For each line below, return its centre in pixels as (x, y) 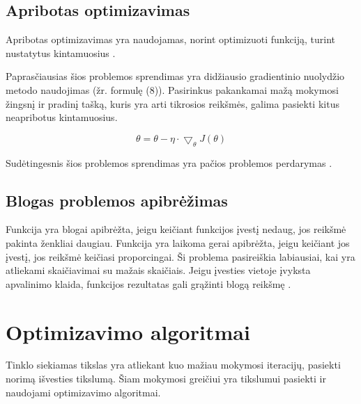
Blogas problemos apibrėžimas (117, 200)
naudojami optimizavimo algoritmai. (83, 392)
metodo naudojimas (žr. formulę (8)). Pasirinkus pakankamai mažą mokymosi (172, 89)
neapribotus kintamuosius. (62, 117)
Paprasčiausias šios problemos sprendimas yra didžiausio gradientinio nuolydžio (175, 76)
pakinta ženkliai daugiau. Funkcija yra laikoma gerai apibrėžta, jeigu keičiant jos (178, 242)
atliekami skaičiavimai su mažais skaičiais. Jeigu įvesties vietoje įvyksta (158, 270)
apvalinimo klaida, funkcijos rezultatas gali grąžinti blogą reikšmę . (148, 283)
